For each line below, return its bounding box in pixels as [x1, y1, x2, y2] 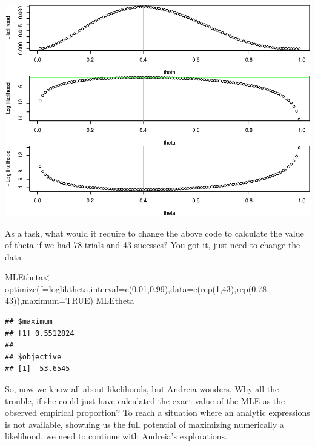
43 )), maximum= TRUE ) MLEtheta [5, 294, 134, 307]
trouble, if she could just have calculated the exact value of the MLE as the [5, 394, 285, 407]
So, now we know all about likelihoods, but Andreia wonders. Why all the [5, 382, 279, 395]
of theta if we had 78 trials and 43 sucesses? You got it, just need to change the [5, 238, 300, 251]
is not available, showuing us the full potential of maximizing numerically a [5, 418, 284, 430]
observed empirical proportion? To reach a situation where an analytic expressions [5, 406, 310, 419]
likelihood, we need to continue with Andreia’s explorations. [5, 430, 227, 442]
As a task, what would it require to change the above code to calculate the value [5, 226, 304, 239]
